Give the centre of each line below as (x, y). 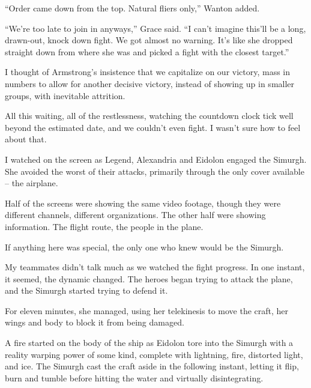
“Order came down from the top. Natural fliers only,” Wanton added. (132, 8)
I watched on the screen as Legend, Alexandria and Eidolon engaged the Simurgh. (156, 159)
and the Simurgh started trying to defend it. (86, 290)
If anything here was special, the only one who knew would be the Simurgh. (144, 247)
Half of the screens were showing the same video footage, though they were (143, 203)
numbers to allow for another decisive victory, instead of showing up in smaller (150, 83)
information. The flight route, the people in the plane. (104, 226)
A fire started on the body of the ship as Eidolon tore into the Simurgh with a (149, 343)
